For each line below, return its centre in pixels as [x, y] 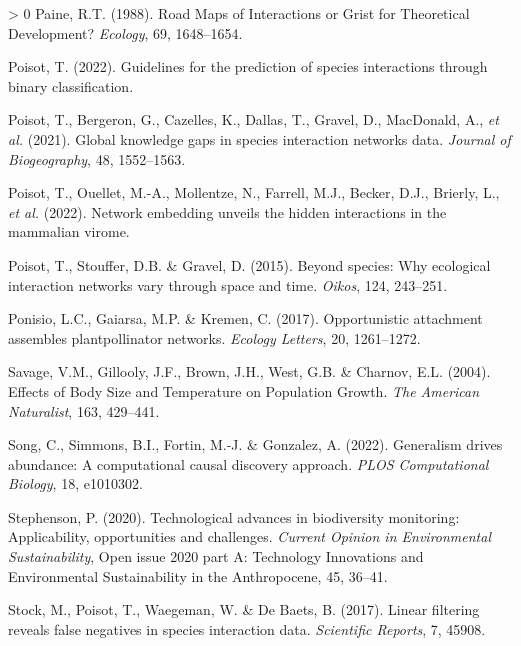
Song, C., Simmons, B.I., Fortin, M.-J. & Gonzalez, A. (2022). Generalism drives [255, 444]
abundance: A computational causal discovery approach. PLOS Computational [248, 463]
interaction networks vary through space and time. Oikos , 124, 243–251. [228, 284]
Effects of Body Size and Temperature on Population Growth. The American [244, 390]
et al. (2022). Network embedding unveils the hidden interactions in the [227, 211]
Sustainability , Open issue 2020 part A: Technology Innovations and [216, 556]
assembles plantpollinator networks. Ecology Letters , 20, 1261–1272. [214, 337]
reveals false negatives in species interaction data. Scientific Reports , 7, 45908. [247, 628]
